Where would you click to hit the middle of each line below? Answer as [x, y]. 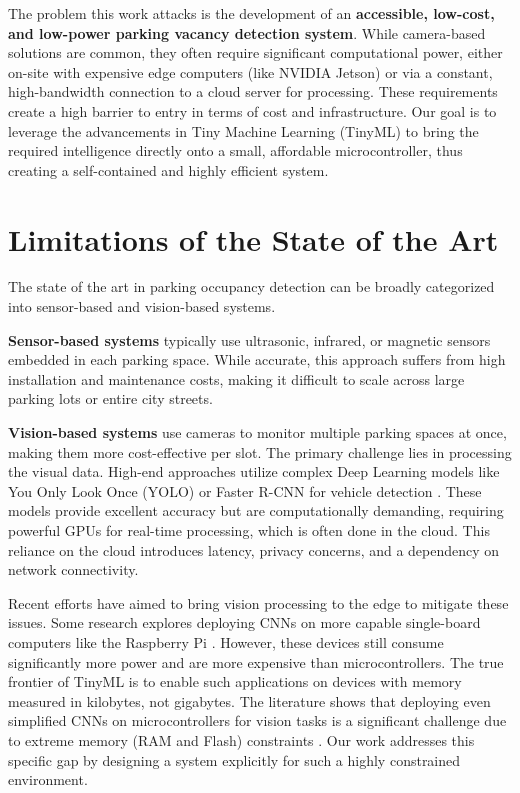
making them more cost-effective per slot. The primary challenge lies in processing [260, 451]
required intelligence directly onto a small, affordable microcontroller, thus [235, 150]
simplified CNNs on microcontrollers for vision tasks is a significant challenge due [257, 720]
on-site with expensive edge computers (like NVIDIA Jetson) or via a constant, [250, 71]
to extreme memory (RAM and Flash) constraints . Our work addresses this [241, 739]
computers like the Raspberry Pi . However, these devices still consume [226, 641]
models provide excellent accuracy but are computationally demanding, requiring [256, 510]
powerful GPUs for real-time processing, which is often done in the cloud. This [249, 530]
